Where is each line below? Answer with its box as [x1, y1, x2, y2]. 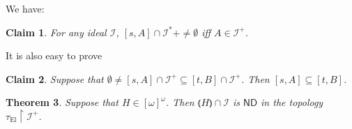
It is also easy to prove [6, 48, 102, 63]
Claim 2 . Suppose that [6, 71, 104, 86]
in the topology [261, 95, 323, 109]
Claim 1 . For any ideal [6, 24, 107, 39]
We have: [6, 1, 45, 15]
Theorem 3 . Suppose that [6, 95, 118, 109]
